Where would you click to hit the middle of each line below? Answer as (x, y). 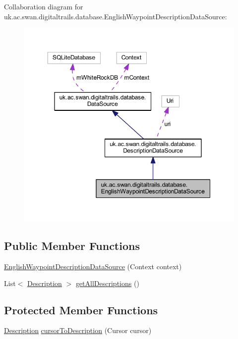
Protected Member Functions (81, 310)
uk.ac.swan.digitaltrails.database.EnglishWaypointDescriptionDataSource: (116, 16)
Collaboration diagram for (44, 6)
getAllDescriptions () (107, 283)
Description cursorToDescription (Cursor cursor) (78, 330)
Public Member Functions (72, 246)
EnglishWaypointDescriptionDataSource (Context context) (93, 266)
